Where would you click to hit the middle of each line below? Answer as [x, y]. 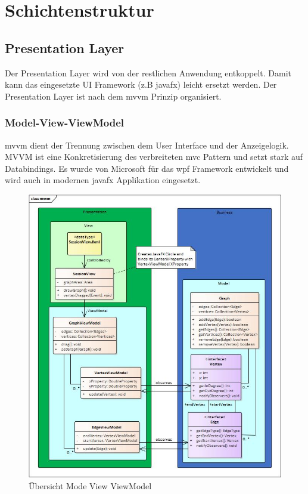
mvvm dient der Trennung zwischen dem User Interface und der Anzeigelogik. [147, 145]
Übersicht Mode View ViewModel [90, 485]
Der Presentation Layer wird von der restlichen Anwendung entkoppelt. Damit [148, 72]
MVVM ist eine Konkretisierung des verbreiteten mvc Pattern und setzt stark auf [154, 157]
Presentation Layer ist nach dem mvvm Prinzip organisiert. [113, 96]
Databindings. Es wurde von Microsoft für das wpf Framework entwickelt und [147, 168]
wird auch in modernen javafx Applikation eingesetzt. [103, 180]
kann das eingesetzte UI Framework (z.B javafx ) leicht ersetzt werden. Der [141, 84]
